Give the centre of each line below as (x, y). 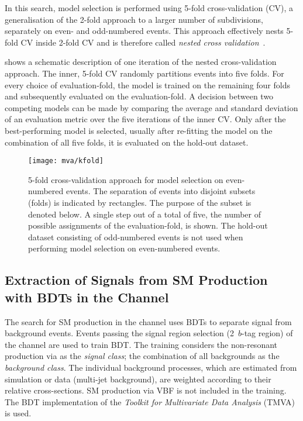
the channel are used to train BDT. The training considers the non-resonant (141, 344)
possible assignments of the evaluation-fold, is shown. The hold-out (148, 225)
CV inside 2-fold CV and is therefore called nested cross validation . (143, 42)
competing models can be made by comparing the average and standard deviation (151, 107)
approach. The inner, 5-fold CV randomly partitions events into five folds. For (144, 73)
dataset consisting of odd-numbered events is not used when (136, 237)
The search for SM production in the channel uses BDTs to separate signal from (148, 321)
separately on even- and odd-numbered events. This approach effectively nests (144, 31)
